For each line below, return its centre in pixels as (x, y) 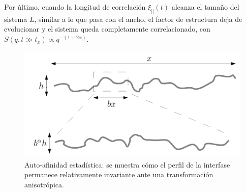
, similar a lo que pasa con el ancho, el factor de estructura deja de (138, 19)
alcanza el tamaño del (205, 7)
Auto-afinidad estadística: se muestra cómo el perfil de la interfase (127, 164)
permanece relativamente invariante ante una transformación (119, 174)
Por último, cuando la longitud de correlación (75, 7)
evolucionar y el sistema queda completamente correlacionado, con (107, 29)
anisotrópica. (44, 184)
